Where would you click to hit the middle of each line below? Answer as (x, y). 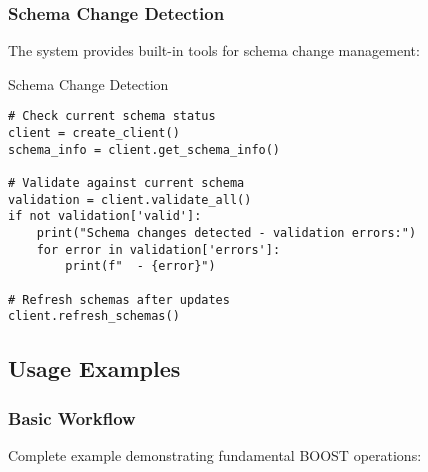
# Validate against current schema (126, 183)
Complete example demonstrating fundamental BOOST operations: (215, 454)
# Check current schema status (112, 116)
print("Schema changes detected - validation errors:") (226, 233)
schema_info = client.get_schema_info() (144, 149)
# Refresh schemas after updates (119, 299)
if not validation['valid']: (105, 216)
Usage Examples (94, 368)
